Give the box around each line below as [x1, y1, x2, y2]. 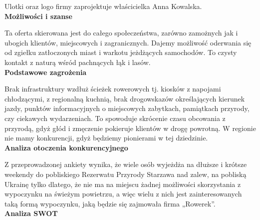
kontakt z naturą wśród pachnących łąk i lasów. [4, 56, 151, 67]
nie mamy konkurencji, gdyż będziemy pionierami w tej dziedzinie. [4, 132, 208, 143]
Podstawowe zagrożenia [4, 66, 87, 77]
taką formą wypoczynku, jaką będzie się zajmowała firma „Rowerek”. [4, 198, 216, 208]
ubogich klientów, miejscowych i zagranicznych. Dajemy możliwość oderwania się [4, 37, 252, 47]
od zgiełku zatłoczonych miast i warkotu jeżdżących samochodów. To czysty [4, 47, 237, 57]
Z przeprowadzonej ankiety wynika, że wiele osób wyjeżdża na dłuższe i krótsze [4, 159, 247, 169]
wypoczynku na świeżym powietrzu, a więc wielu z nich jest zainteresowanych [4, 188, 242, 199]
